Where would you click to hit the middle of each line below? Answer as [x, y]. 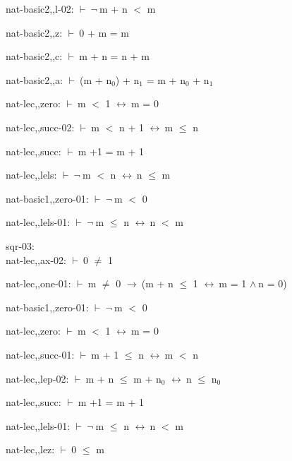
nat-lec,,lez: [30, 449]
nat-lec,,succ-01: [40, 354]
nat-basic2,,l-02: [40, 8]
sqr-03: [20, 245]
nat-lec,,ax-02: [36, 259]
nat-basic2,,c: [34, 56]
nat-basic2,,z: [34, 32]
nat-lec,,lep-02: [37, 378]
